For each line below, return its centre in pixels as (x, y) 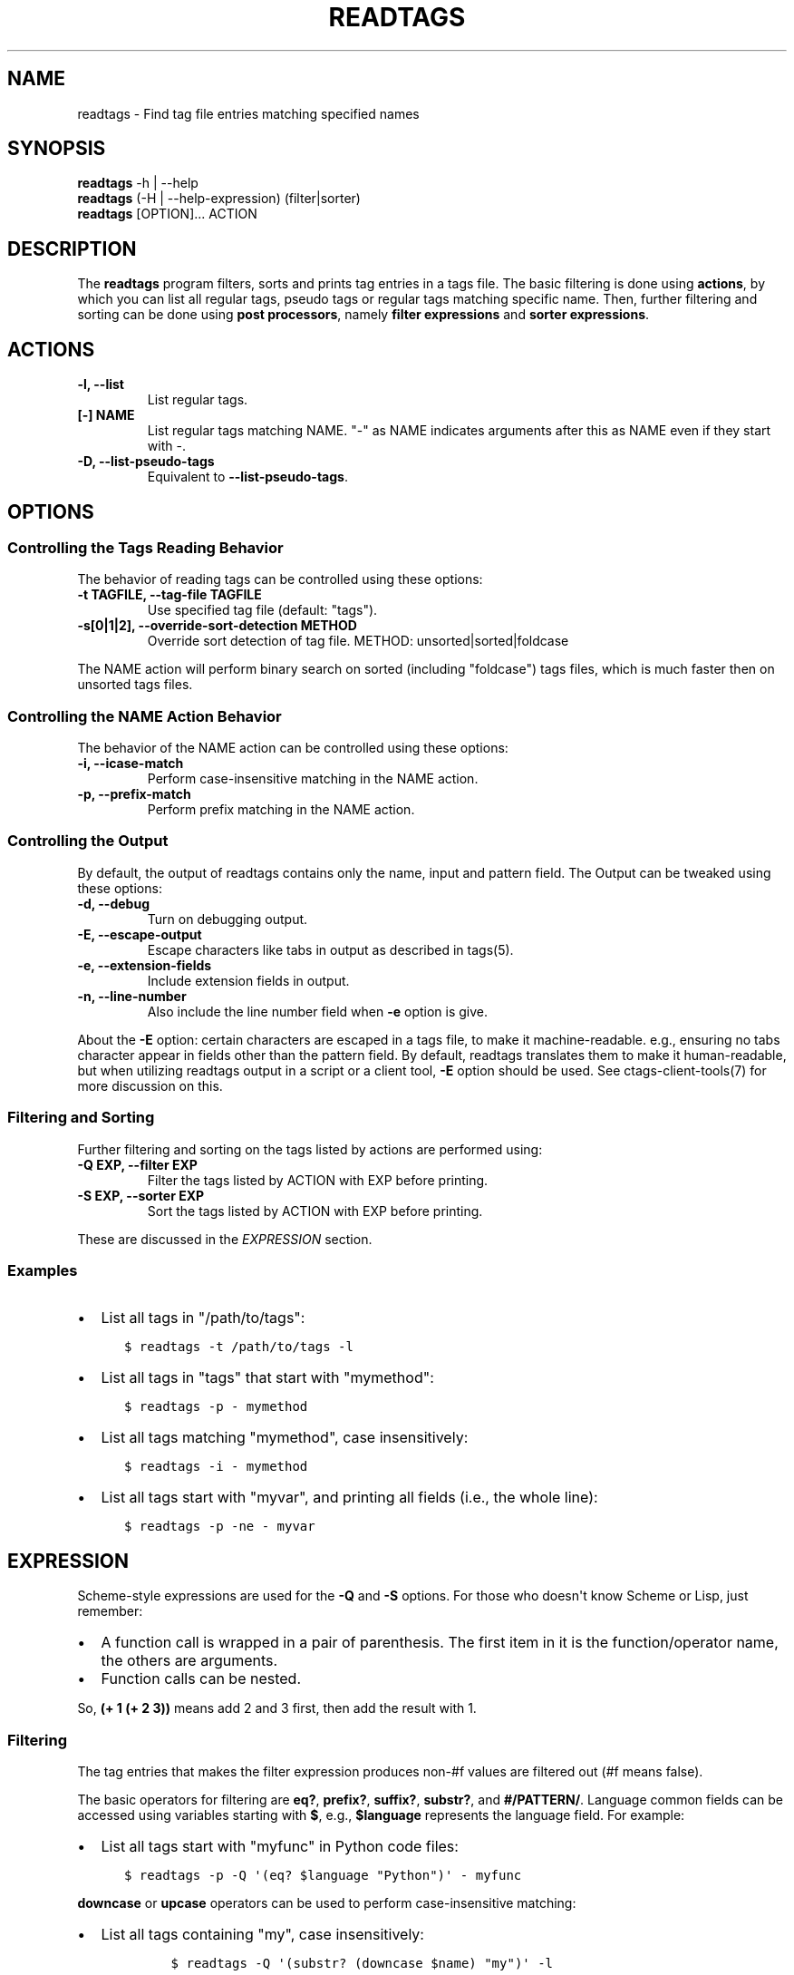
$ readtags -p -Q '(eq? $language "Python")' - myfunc (323, 1875)
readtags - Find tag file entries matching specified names (248, 113)
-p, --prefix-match (134, 794)
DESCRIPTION (72, 248)
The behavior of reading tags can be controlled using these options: (280, 579)
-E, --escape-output (140, 934)
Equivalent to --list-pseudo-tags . (247, 477)
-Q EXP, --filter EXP (137, 1164)
